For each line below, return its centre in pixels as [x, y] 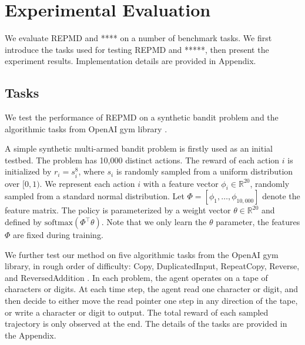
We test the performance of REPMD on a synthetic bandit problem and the [142, 117]
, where [91, 171]
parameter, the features [258, 222]
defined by [24, 222]
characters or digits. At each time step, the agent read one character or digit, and [152, 289]
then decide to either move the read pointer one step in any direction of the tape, [151, 300]
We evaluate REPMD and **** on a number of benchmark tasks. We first [138, 38]
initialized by [28, 171]
